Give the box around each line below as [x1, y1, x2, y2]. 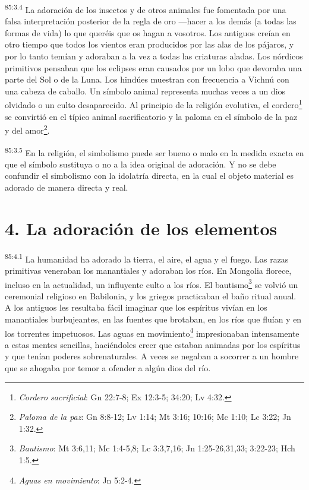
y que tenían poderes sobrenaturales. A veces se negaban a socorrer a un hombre [5, 350, 299, 362]
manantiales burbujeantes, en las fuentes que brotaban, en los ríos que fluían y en [5, 312, 302, 325]
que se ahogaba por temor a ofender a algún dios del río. [5, 361, 211, 374]
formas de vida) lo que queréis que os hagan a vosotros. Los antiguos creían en [5, 26, 291, 39]
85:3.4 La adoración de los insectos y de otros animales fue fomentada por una [5, 2, 286, 15]
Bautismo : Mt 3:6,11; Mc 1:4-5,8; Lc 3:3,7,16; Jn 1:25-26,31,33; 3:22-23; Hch [18, 442, 295, 454]
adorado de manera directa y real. [5, 181, 128, 193]
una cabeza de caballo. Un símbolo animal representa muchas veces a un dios [5, 84, 286, 97]
